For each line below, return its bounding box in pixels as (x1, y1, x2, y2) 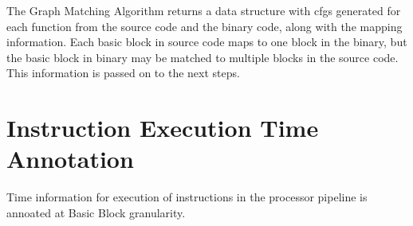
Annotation (6, 142, 134, 175)
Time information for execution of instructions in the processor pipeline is (6, 189, 368, 205)
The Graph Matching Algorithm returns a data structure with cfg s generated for (6, 2, 401, 18)
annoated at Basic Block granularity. (6, 204, 186, 220)
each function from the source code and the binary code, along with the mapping (6, 18, 403, 34)
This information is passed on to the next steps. (6, 64, 240, 81)
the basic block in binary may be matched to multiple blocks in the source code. (6, 49, 399, 65)
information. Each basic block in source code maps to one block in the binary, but (6, 33, 407, 50)
